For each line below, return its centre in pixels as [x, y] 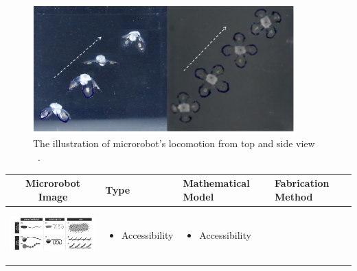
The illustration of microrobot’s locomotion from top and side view [174, 143]
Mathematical [216, 183]
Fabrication [302, 183]
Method [294, 196]
